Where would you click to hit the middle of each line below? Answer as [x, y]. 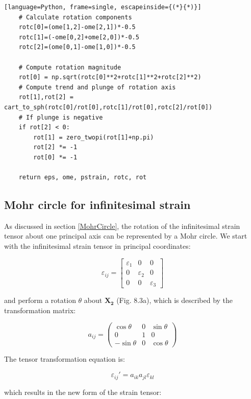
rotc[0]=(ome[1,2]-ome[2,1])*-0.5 [77, 27]
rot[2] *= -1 [55, 147]
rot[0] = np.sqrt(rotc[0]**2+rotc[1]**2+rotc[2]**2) [110, 77]
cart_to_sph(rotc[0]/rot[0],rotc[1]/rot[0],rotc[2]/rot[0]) [108, 107]
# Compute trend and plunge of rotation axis [97, 87]
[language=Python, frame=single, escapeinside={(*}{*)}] [103, 7]
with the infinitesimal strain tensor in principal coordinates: [97, 246]
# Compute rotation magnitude [70, 67]
